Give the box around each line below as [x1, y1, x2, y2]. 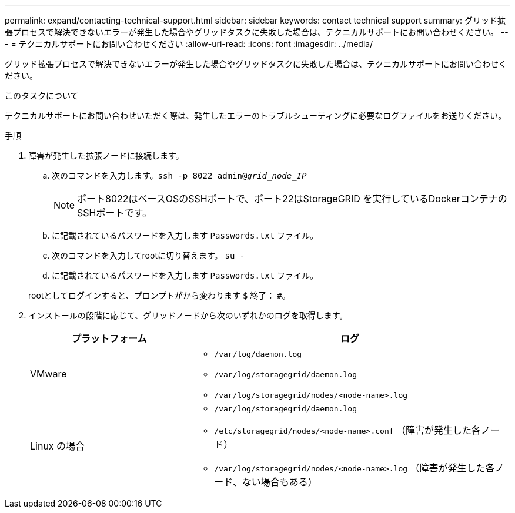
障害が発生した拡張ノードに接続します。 [28, 150, 184, 160]
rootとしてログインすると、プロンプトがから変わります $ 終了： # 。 [28, 290, 290, 300]
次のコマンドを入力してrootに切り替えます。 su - [52, 250, 245, 260]
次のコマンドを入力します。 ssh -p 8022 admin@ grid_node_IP [52, 170, 307, 180]
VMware [30, 367, 67, 380]
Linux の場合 [30, 440, 85, 452]
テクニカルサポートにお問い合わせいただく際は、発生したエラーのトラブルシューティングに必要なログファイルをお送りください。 [5, 110, 507, 120]
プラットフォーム [71, 333, 147, 344]
